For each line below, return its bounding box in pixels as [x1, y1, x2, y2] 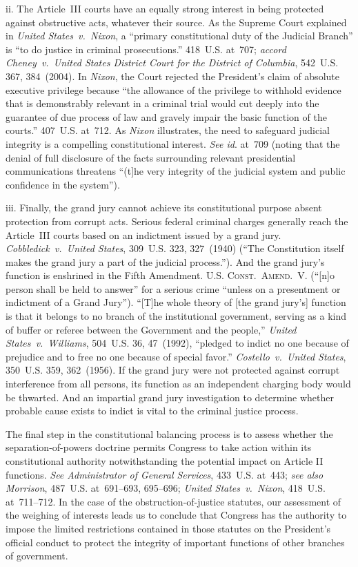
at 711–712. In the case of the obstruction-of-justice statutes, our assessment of [6, 494, 341, 508]
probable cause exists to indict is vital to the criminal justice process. [6, 403, 299, 418]
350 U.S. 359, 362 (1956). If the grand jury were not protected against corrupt [6, 363, 340, 377]
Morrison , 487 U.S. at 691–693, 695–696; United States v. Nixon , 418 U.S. [6, 481, 326, 495]
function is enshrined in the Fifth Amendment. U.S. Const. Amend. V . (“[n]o [6, 268, 335, 282]
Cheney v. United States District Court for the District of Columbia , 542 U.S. [6, 55, 339, 70]
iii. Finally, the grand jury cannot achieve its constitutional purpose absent [6, 200, 322, 215]
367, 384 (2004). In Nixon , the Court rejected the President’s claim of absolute [6, 68, 339, 83]
